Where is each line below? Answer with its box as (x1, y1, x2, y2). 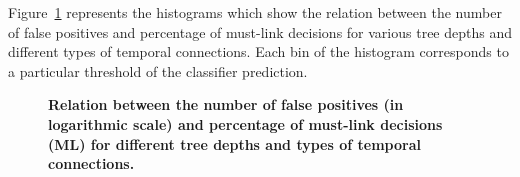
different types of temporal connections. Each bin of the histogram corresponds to (8, 41, 509, 62)
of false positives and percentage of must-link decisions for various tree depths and (8, 21, 512, 42)
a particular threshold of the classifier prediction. (8, 60, 308, 81)
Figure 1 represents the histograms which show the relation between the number (8, 2, 502, 22)
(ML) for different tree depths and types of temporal (48, 133, 421, 154)
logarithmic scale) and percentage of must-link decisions (48, 113, 443, 134)
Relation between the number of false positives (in (48, 94, 404, 115)
